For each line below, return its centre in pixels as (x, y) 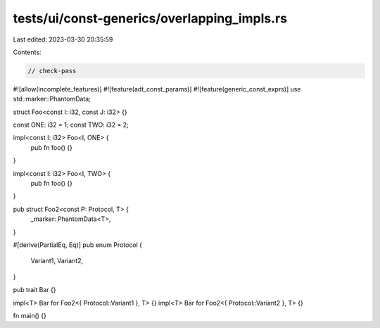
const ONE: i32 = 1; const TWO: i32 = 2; (71, 125)
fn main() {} (30, 315)
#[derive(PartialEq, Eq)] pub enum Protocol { (77, 245)
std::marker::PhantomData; (52, 99)
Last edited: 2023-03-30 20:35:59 (63, 39)
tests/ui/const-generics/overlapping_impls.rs (150, 18)
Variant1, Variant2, (57, 261)
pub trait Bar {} (34, 290)
